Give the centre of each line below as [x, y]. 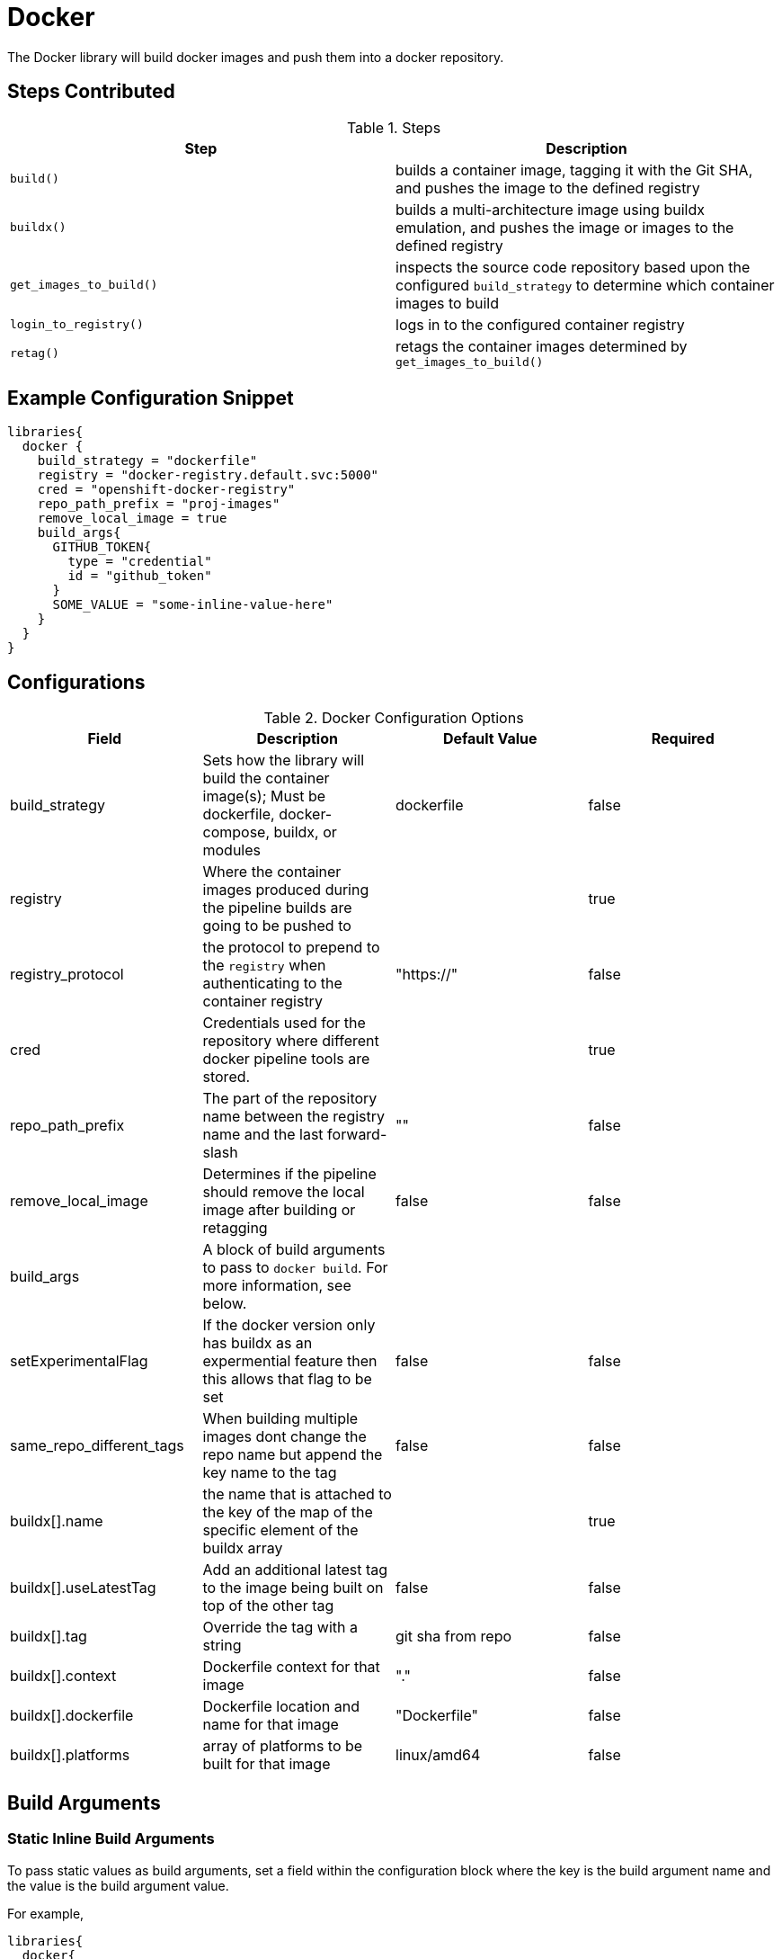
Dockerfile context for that [291, 1667]
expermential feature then [290, 1361]
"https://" [427, 975]
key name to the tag [270, 1473]
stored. [227, 1077]
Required [683, 739]
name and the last [263, 1135]
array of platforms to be [283, 1746]
